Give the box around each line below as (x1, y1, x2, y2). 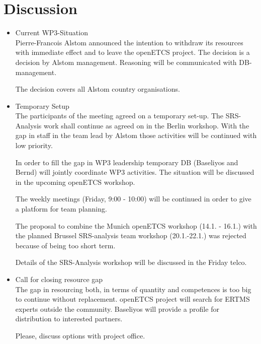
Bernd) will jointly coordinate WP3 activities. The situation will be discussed (15, 167, 254, 177)
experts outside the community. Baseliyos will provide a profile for (15, 303, 219, 314)
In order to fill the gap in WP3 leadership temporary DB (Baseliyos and (15, 157, 238, 167)
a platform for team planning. (15, 203, 107, 214)
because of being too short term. (15, 240, 116, 250)
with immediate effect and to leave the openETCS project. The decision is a (15, 47, 250, 57)
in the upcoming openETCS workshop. (15, 176, 135, 187)
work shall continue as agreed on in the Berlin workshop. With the (43, 120, 249, 130)
